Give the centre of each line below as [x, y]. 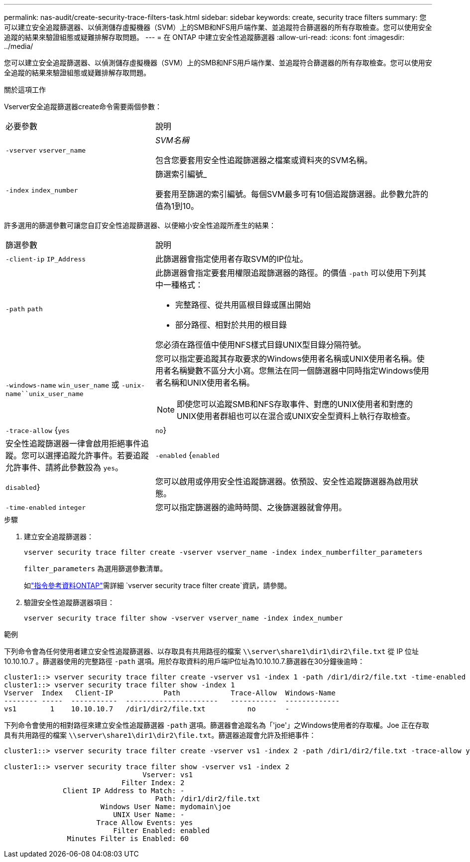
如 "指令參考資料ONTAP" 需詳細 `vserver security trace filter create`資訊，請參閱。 [158, 585]
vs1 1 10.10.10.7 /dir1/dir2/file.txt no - [147, 709]
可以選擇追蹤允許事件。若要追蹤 [89, 455]
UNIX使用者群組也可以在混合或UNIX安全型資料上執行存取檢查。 [296, 416]
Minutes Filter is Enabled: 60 [128, 839]
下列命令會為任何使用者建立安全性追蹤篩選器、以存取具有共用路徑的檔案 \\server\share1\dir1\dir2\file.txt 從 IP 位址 [212, 651]
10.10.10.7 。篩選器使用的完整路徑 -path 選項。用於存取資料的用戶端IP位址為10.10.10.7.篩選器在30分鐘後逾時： [184, 661]
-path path [24, 309]
